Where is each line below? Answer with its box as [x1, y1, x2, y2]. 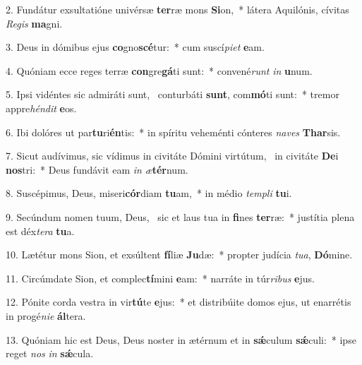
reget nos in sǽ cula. [6, 346, 94, 361]
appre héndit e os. [6, 100, 77, 115]
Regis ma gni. [6, 16, 63, 30]
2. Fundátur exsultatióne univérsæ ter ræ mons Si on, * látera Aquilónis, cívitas [6, 2, 349, 16]
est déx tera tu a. [6, 223, 75, 238]
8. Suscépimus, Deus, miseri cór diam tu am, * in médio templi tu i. [6, 186, 292, 201]
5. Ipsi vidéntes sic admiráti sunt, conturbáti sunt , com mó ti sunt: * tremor [6, 87, 339, 102]
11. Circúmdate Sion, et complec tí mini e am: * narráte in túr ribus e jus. [6, 270, 315, 285]
